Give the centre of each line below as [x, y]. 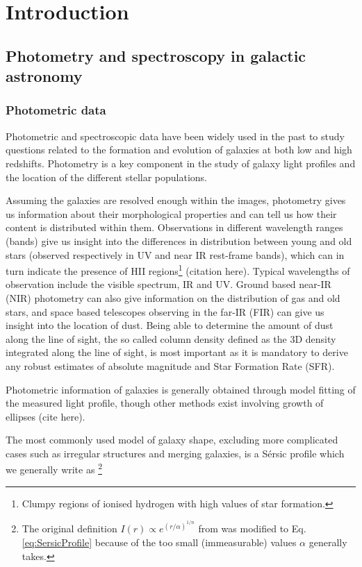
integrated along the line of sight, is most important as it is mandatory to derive [177, 352]
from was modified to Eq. [252, 528]
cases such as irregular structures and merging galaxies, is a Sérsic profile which [175, 453]
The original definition [69, 528]
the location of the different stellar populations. [106, 177]
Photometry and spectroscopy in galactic [156, 55]
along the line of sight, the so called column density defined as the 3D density [171, 338]
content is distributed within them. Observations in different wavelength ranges [174, 227]
